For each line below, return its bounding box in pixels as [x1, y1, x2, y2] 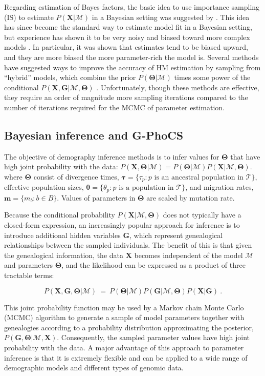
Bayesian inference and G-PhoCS [4, 127, 184, 143]
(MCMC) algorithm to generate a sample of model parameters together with [4, 312, 245, 323]
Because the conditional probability [4, 209, 115, 220]
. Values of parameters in [57, 192, 136, 203]
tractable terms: [4, 269, 54, 280]
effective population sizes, [4, 182, 84, 192]
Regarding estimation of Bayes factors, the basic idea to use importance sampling [4, 2, 260, 12]
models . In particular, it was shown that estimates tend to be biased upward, [4, 42, 248, 52]
